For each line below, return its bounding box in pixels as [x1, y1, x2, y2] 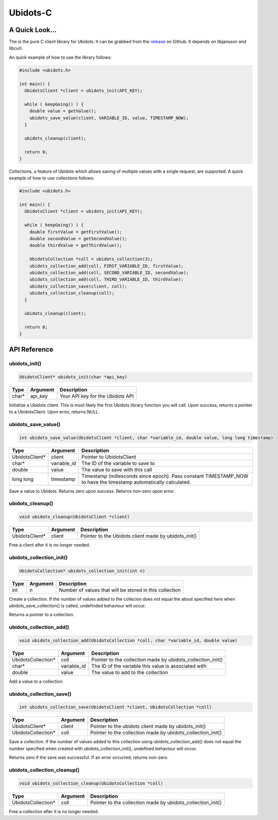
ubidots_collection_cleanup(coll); [29, 290, 114, 296]
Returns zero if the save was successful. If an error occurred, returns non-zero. [9, 754, 169, 761]
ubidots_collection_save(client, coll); [29, 284, 128, 289]
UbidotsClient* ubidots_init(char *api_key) [19, 374, 128, 379]
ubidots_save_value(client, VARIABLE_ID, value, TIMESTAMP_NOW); [29, 115, 189, 121]
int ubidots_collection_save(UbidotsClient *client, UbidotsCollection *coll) [19, 704, 212, 710]
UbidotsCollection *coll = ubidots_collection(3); [29, 256, 153, 262]
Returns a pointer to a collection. [9, 612, 74, 618]
